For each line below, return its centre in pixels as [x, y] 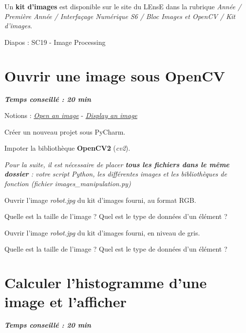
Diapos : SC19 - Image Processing [55, 42]
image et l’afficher [66, 302]
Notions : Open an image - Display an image [71, 115]
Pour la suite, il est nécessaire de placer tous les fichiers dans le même [117, 164]
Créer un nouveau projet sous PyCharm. [65, 131]
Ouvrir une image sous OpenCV [115, 75]
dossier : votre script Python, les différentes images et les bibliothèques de [116, 174]
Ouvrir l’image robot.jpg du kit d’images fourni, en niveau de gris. [102, 232]
